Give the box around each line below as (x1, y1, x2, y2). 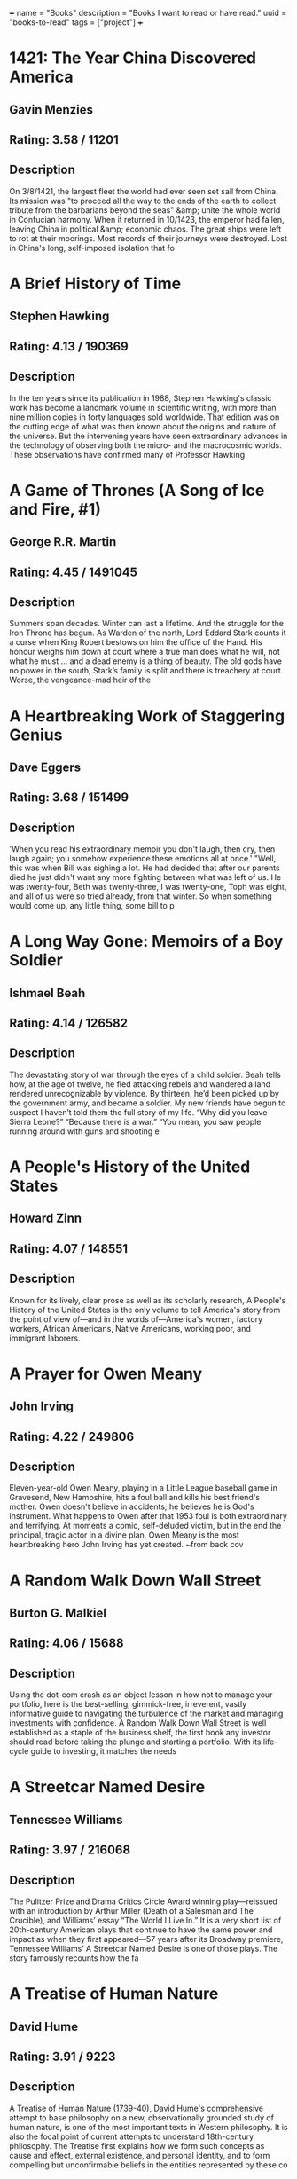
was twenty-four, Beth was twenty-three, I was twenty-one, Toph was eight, (9, 882, 287, 893)
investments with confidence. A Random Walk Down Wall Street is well (9, 1718, 267, 1728)
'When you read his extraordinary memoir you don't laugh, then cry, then (9, 844, 276, 854)
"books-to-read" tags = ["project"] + (9, 17, 144, 28)
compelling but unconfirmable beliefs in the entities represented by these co (9, 2159, 288, 2170)
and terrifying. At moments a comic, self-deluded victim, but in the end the (9, 1521, 282, 1531)
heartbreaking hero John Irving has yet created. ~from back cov (9, 1539, 244, 1550)
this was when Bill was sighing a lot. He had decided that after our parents (9, 862, 281, 873)
